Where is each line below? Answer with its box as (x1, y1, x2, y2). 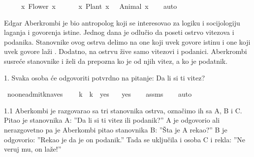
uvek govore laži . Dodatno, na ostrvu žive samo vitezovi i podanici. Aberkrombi (4, 46, 247, 56)
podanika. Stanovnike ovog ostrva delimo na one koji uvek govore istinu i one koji (4, 36, 251, 47)
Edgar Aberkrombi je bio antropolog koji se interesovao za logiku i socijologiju (4, 17, 240, 27)
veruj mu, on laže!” (4, 144, 62, 154)
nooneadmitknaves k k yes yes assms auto (7, 89, 192, 99)
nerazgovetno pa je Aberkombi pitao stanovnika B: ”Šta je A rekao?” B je (4, 124, 227, 134)
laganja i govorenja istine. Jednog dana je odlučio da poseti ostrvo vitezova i (4, 27, 234, 37)
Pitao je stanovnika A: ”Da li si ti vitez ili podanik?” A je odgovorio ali (4, 115, 220, 125)
